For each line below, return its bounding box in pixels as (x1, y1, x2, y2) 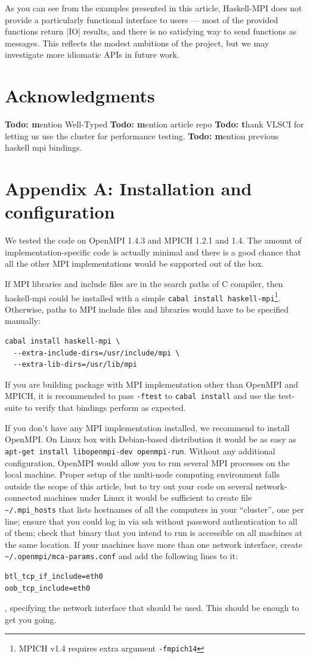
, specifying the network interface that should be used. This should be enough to (5, 601, 299, 614)
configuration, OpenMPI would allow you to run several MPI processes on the (5, 456, 290, 469)
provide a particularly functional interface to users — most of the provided (5, 13, 278, 26)
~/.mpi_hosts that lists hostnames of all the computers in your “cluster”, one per (5, 503, 304, 515)
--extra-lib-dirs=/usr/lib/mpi (13, 360, 137, 369)
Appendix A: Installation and (5, 176, 252, 201)
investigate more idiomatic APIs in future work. (5, 48, 179, 61)
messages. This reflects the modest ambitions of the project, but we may (5, 36, 269, 49)
